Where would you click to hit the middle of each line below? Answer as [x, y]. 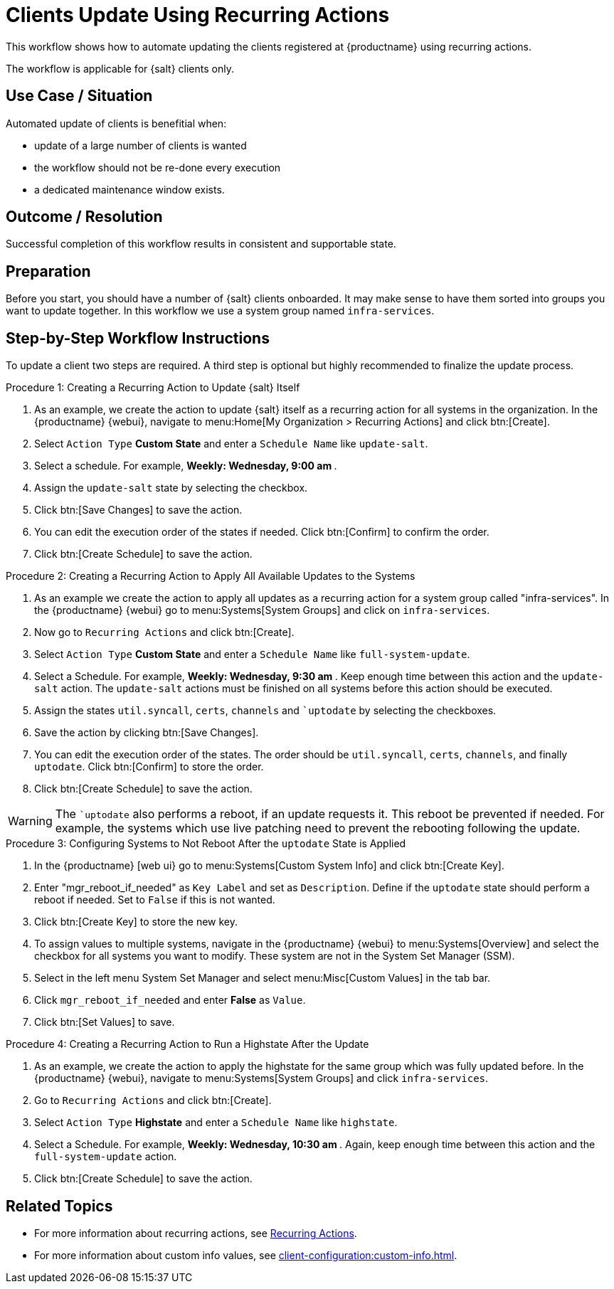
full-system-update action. [106, 1157]
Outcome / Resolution [84, 217]
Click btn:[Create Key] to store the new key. [136, 922]
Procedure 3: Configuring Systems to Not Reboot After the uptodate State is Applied [206, 844]
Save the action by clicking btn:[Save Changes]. [147, 733]
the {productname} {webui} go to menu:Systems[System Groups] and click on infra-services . [262, 610]
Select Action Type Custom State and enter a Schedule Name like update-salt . [231, 444]
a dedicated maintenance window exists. [129, 189]
